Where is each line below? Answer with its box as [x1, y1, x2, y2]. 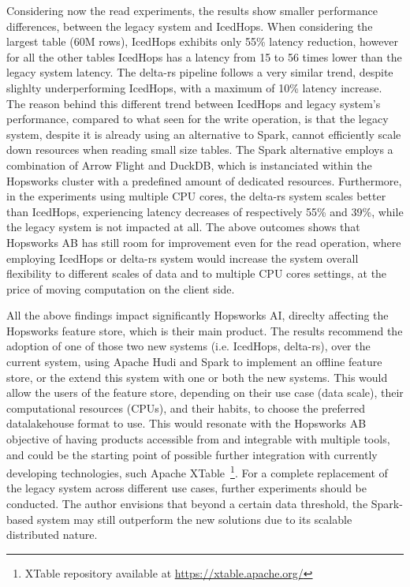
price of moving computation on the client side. [6, 280, 235, 297]
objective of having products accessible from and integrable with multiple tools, [6, 431, 390, 447]
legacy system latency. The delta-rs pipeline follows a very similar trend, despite [6, 64, 393, 80]
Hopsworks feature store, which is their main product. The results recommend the [6, 322, 403, 338]
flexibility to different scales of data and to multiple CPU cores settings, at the [6, 265, 387, 282]
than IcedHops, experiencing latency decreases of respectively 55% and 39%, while [6, 203, 404, 219]
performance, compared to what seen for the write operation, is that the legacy [6, 110, 389, 127]
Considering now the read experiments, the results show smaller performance [6, 2, 378, 18]
